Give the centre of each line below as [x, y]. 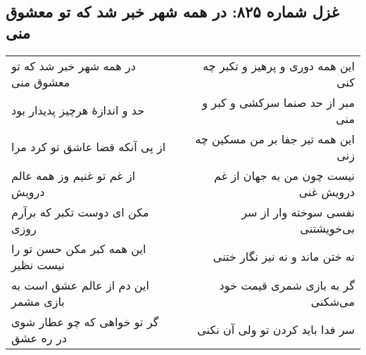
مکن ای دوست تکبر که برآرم [80, 212]
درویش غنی [327, 191]
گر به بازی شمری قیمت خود [287, 285]
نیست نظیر [38, 264]
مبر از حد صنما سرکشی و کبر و [278, 102]
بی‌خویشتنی [327, 228]
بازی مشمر [38, 301]
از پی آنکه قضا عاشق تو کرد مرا [89, 147]
